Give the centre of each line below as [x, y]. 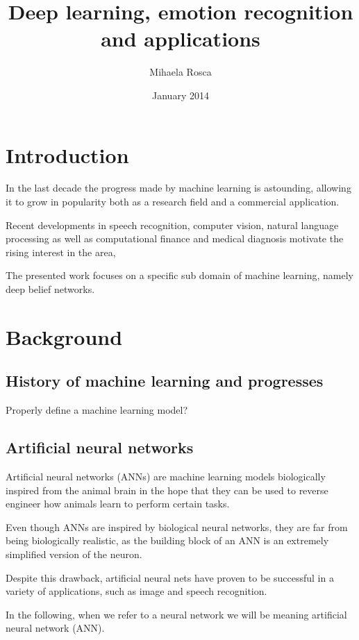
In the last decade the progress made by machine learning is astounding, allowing [178, 188]
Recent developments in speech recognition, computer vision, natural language [172, 225]
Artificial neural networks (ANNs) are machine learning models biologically [166, 476]
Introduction [67, 154]
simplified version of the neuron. [74, 554]
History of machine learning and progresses [165, 381]
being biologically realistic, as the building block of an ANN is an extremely [167, 540]
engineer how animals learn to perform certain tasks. [118, 504]
